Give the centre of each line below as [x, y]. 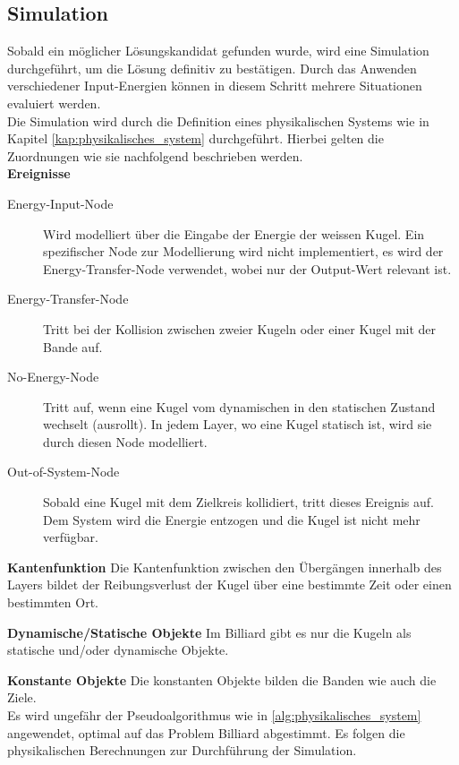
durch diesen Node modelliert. [125, 441]
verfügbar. [71, 537]
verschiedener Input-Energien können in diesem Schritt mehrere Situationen [215, 86]
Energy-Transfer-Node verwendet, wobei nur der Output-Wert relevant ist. [247, 268]
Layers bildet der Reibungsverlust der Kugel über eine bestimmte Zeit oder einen [229, 584]
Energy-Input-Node [60, 203]
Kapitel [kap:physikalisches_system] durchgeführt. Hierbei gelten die [195, 138]
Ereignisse [39, 173]
